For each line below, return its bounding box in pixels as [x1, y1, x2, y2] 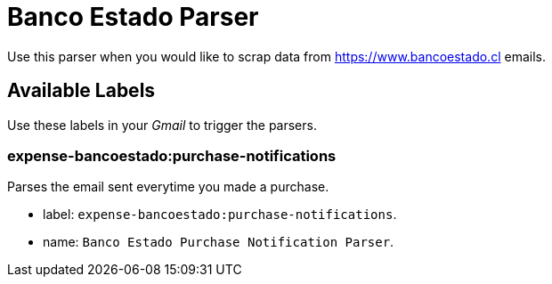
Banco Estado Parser [7, 2, 259, 32]
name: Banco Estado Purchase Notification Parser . [43, 234, 394, 250]
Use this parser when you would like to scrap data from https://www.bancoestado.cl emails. [7, 48, 546, 64]
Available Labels [7, 79, 156, 102]
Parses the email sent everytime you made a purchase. [7, 179, 329, 195]
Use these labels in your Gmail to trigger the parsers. [7, 117, 317, 133]
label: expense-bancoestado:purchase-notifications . [43, 207, 397, 223]
